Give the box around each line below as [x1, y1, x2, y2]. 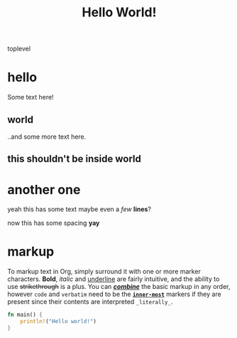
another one [7, 181, 81, 198]
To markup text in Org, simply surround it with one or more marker [7, 268, 201, 276]
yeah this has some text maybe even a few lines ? [7, 205, 151, 213]
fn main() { [7, 311, 43, 319]
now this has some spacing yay [7, 218, 100, 228]
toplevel [7, 44, 31, 53]
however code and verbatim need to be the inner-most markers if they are [7, 290, 221, 299]
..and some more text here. [7, 132, 87, 141]
